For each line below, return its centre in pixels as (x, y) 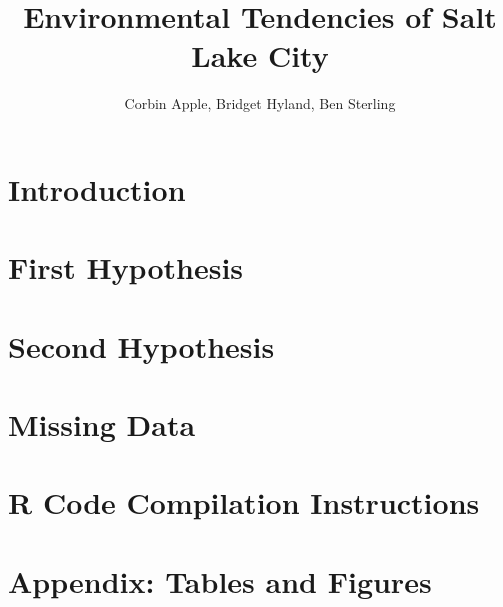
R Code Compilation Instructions (244, 502)
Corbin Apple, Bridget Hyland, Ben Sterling (260, 103)
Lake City (260, 55)
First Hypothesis (126, 267)
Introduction (97, 188)
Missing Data (102, 424)
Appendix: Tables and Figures (220, 580)
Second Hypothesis (141, 345)
